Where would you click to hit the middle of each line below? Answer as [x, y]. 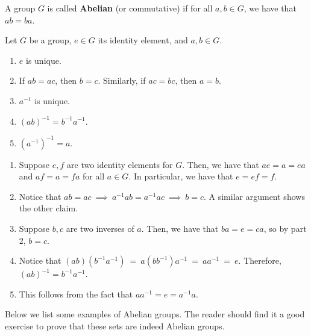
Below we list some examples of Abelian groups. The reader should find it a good [155, 314]
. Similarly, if [122, 80]
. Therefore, [260, 260]
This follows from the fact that [76, 294]
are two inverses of [100, 229]
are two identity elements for [120, 164]
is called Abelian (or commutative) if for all [130, 8]
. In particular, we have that [181, 176]
